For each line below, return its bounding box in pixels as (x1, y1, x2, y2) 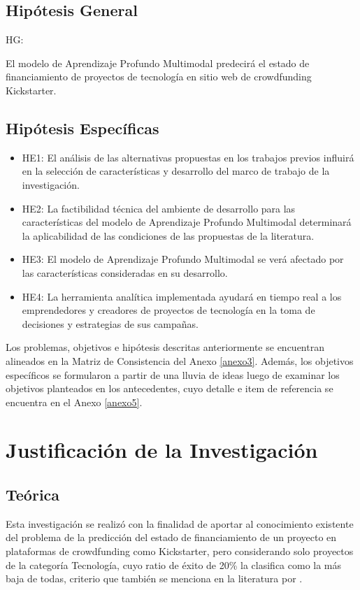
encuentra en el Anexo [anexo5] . (6, 394, 143, 409)
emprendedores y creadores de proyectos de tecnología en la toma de (22, 303, 315, 317)
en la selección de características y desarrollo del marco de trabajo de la (22, 164, 330, 178)
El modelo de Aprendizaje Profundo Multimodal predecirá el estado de (6, 55, 310, 70)
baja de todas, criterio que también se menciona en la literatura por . (6, 571, 303, 586)
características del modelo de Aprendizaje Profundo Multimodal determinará (22, 215, 352, 229)
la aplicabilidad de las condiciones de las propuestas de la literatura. (22, 228, 315, 243)
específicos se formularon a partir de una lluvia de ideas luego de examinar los (6, 367, 340, 382)
